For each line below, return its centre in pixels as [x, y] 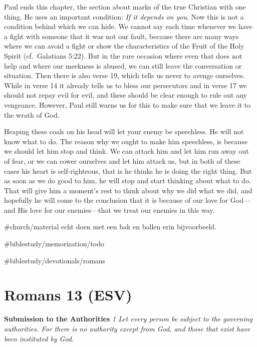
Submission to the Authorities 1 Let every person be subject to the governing [128, 319]
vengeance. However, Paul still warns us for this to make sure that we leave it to [127, 104]
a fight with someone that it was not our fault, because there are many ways [121, 36]
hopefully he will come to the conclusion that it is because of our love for [116, 200]
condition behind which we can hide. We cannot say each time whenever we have [128, 26]
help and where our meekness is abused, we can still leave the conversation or [123, 65]
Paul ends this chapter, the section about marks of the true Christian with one [125, 7]
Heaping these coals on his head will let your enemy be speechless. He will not [124, 131]
